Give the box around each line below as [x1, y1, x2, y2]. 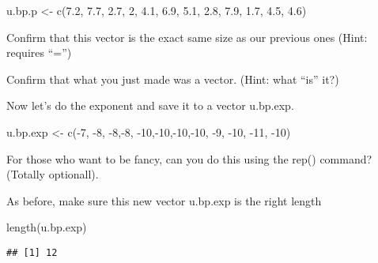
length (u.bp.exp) [6, 219, 87, 235]
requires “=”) [6, 44, 72, 61]
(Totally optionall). [6, 166, 99, 182]
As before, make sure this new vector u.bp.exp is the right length [6, 192, 322, 209]
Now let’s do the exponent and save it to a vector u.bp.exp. [6, 97, 294, 114]
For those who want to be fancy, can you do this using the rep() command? [6, 150, 372, 167]
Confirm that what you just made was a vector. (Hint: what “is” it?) [6, 70, 339, 87]
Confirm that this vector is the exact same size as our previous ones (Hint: [6, 28, 368, 45]
